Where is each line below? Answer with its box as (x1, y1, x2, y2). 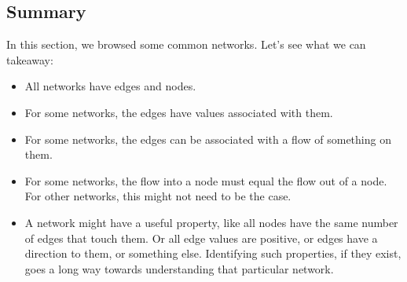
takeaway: (6, 51, 53, 68)
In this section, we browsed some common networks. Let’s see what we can (6, 36, 366, 53)
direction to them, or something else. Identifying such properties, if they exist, (24, 245, 401, 262)
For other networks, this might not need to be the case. (24, 188, 291, 204)
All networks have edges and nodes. (24, 78, 196, 94)
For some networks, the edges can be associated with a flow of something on (24, 130, 391, 147)
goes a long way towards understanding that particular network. (24, 260, 334, 277)
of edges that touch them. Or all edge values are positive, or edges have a (24, 229, 378, 246)
